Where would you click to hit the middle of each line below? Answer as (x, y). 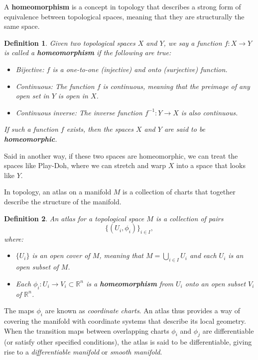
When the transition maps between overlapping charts (87, 330)
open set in (32, 96)
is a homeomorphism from (130, 283)
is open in (73, 96)
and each (203, 255)
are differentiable (228, 330)
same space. (22, 26)
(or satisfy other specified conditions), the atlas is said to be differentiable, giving (128, 342)
